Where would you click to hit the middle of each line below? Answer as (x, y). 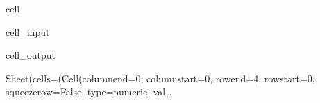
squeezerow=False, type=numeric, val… (89, 92)
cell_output (31, 55)
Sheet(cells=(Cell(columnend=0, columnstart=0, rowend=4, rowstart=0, (160, 78)
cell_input (28, 31)
